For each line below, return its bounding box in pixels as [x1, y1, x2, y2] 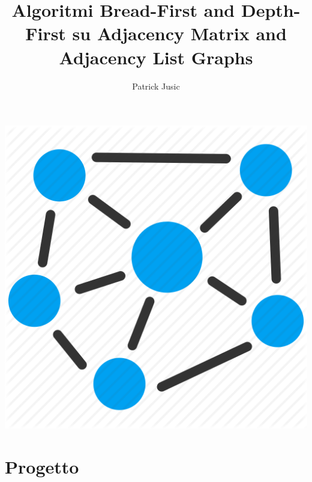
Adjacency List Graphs [59, 44, 253, 69]
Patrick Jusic [132, 79, 180, 92]
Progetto [5, 454, 79, 478]
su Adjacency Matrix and [72, 21, 287, 46]
